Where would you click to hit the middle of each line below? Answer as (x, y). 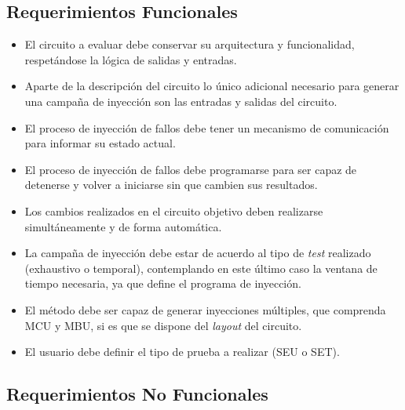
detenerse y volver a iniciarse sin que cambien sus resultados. (171, 185)
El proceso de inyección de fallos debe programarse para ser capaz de (191, 169)
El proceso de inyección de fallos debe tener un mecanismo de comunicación (207, 127)
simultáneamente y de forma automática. (123, 226)
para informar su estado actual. (100, 143)
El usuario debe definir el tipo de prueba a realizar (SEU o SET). (182, 352)
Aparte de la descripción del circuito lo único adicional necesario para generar (212, 86)
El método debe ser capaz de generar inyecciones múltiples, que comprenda (205, 309)
